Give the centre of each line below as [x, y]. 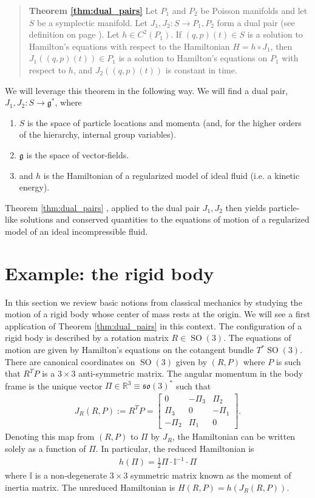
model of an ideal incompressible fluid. [76, 231]
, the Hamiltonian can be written [234, 436]
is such [288, 361]
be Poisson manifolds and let [254, 10]
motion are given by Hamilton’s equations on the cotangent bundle [129, 349]
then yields [246, 207]
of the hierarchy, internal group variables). [97, 134]
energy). [34, 187]
